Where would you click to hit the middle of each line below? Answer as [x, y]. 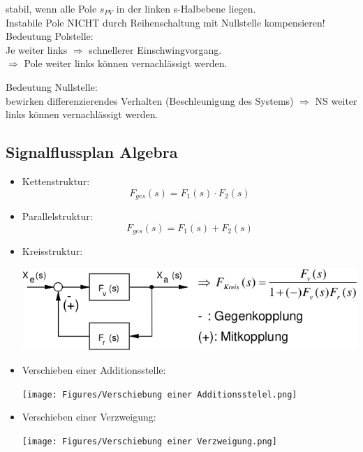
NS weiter [336, 100]
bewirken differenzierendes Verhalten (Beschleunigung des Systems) [150, 100]
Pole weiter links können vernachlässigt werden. [126, 63]
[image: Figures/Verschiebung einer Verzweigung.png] [149, 442]
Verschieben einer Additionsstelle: [94, 370]
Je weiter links [37, 49]
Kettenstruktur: [56, 181]
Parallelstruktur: [57, 216]
